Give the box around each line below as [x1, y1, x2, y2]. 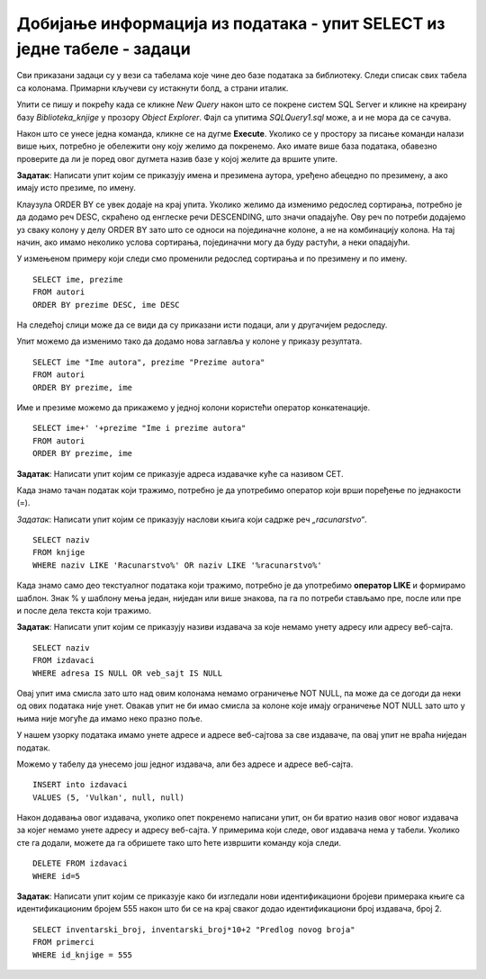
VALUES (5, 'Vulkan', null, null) [32, 792, 184, 803]
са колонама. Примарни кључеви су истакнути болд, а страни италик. [16, 82, 289, 94]
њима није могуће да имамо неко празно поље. [16, 713, 202, 723]
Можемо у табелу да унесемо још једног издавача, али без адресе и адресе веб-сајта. [16, 759, 354, 769]
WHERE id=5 [32, 871, 81, 881]
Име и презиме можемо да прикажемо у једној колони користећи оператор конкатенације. [16, 401, 371, 413]
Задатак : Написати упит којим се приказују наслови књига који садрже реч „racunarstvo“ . [16, 514, 367, 525]
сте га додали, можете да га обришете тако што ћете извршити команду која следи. [16, 837, 342, 848]
